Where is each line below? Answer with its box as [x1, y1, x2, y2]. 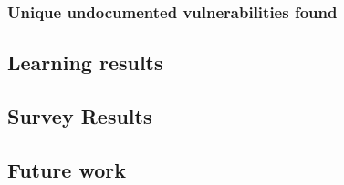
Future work [7, 155, 127, 183]
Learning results [7, 48, 163, 77]
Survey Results [7, 102, 152, 130]
